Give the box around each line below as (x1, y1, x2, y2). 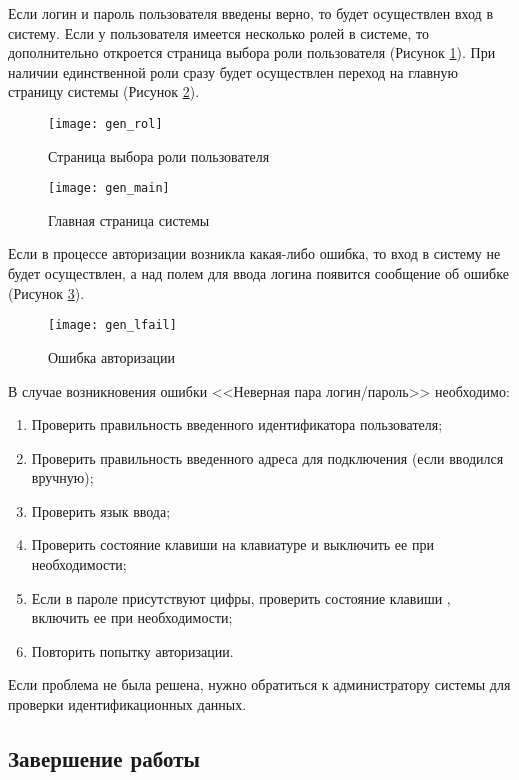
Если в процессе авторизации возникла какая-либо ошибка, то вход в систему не (8, 243, 501, 264)
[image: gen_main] (48, 181, 170, 196)
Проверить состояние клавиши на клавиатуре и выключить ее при (31, 534, 434, 555)
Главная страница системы (48, 209, 210, 230)
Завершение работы (8, 743, 200, 774)
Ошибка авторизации (48, 346, 176, 367)
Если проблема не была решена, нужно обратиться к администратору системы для (8, 674, 511, 695)
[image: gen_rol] (48, 116, 163, 131)
